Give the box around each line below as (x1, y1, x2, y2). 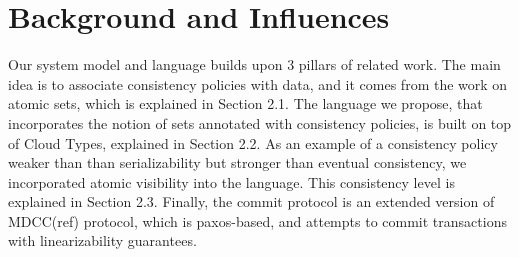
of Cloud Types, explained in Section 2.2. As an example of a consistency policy (8, 132, 498, 153)
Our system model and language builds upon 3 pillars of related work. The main (8, 54, 501, 75)
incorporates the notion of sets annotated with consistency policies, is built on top (8, 112, 512, 133)
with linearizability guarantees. (8, 230, 197, 251)
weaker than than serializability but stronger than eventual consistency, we (8, 152, 467, 173)
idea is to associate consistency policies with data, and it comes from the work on (8, 73, 508, 94)
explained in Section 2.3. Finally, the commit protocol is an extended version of (8, 191, 495, 212)
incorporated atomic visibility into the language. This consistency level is (8, 171, 455, 192)
